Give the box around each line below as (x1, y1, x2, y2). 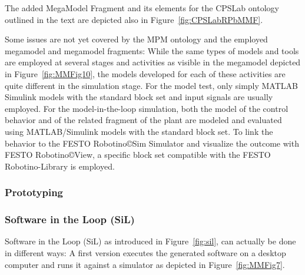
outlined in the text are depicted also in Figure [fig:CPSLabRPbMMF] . (5, 13, 263, 25)
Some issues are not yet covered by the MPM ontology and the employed (5, 33, 268, 45)
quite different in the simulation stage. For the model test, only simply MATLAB (5, 79, 298, 91)
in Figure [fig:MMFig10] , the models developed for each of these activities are (5, 67, 286, 79)
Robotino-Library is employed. (5, 160, 115, 172)
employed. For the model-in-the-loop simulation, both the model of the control (5, 102, 289, 114)
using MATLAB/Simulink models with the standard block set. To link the (5, 125, 273, 137)
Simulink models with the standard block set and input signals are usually (5, 91, 273, 103)
